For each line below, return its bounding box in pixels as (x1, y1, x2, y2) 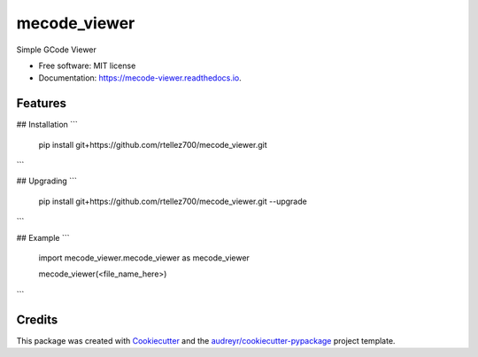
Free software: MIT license (38, 60, 136, 71)
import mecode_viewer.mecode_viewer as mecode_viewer (38, 252, 250, 263)
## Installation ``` (16, 120, 79, 130)
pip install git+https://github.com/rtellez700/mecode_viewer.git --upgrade (38, 196, 307, 206)
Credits (16, 312, 58, 327)
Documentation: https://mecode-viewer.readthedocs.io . (38, 73, 243, 83)
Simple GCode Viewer (16, 44, 97, 55)
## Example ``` (16, 232, 70, 243)
